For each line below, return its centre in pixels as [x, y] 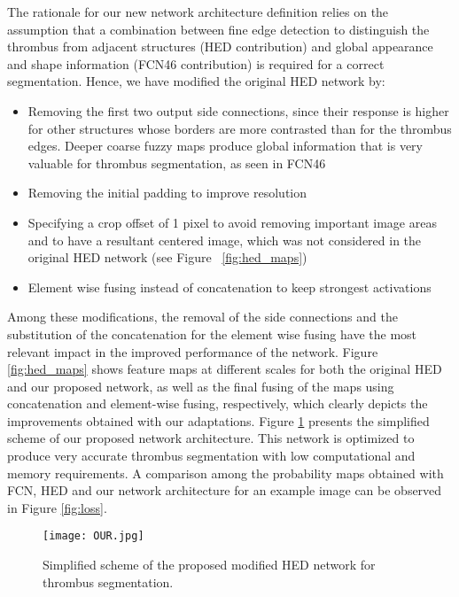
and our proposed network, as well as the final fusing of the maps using [201, 386]
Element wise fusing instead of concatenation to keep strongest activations [229, 287]
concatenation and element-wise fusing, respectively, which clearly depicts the [218, 403]
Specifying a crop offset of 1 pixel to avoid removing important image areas [232, 222]
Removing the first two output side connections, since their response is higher [238, 110]
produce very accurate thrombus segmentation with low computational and [211, 456]
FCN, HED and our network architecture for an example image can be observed [225, 490]
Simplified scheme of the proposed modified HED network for [209, 565]
